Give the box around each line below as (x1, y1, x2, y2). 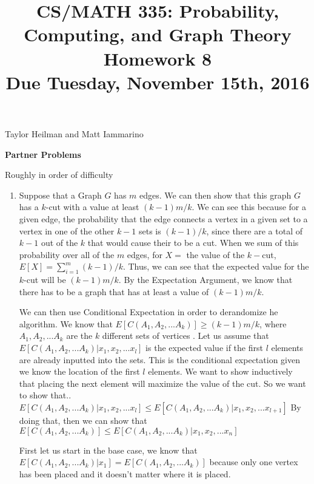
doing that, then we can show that (19, 414, 147, 427)
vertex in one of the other (19, 224, 115, 237)
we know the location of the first (19, 365, 140, 378)
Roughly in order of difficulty (5, 168, 113, 181)
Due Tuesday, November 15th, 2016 (5, 69, 310, 94)
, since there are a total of (206, 224, 302, 237)
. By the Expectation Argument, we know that (118, 273, 293, 286)
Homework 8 (103, 46, 212, 70)
